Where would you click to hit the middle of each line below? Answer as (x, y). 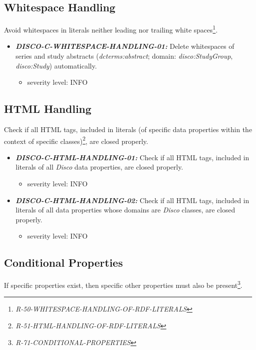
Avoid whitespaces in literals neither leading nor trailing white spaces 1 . (111, 29)
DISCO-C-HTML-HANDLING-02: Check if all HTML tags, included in (132, 200)
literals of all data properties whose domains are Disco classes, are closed (125, 210)
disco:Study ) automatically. (56, 65)
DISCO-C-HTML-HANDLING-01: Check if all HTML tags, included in (132, 157)
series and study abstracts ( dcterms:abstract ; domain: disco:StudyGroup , (124, 56)
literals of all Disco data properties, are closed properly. (99, 167)
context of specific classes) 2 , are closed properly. (76, 140)
